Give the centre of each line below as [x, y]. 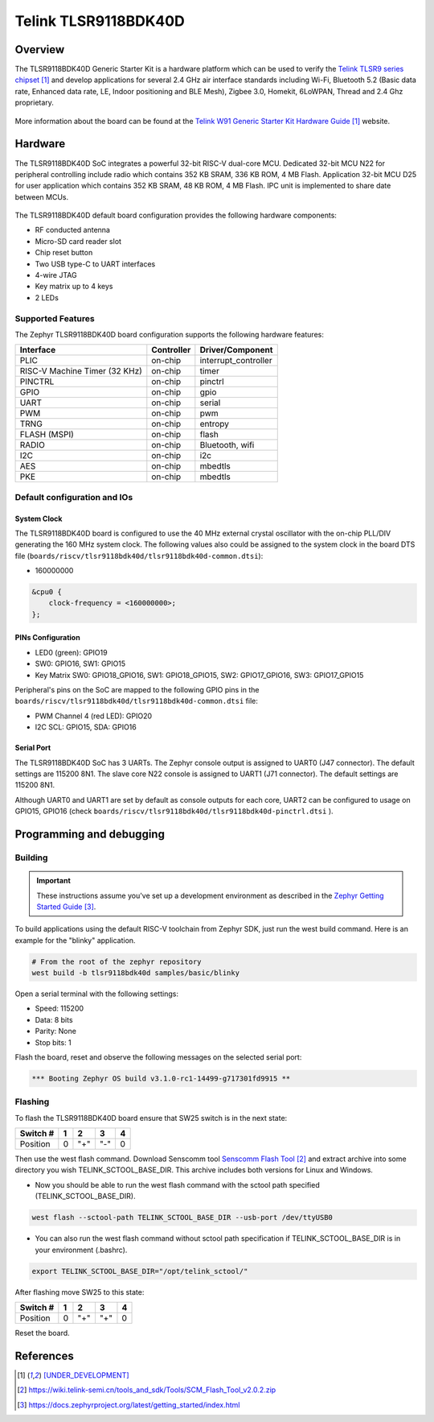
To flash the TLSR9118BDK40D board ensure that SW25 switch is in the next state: [151, 1118]
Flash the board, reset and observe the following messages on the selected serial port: [158, 1057]
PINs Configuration [47, 638]
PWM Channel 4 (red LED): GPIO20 [94, 716]
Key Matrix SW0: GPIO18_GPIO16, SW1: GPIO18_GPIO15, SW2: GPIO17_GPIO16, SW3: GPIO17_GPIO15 [199, 675]
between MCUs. [41, 196]
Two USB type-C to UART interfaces [95, 264]
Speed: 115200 [59, 1009]
